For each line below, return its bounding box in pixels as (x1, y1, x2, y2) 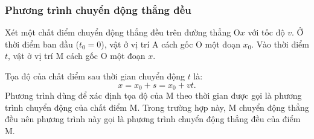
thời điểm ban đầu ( (5, 37, 79, 50)
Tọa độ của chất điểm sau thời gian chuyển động (5, 70, 185, 82)
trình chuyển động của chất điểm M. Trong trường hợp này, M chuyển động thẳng (5, 100, 309, 113)
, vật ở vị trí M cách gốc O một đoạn (8, 49, 146, 62)
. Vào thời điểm (251, 37, 309, 50)
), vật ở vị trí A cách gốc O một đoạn (101, 37, 240, 50)
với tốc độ (248, 26, 285, 39)
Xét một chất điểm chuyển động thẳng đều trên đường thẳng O (5, 26, 240, 39)
